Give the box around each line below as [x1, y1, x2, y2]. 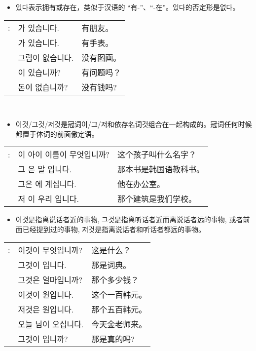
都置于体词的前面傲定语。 [15, 128, 99, 139]
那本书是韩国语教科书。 [117, 163, 204, 175]
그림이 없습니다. [18, 51, 74, 63]
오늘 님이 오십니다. [18, 318, 84, 330]
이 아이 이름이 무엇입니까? [18, 149, 110, 160]
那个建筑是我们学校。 [117, 193, 196, 205]
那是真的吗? [91, 333, 135, 345]
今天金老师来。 [91, 318, 147, 330]
